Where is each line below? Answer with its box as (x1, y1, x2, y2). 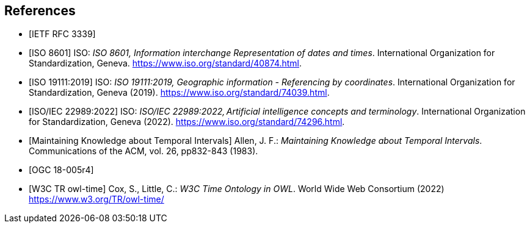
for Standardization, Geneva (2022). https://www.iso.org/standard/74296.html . (29, 116, 345, 127)
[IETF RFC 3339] (29, 29, 96, 40)
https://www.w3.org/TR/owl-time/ (29, 194, 164, 205)
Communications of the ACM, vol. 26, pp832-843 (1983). (29, 146, 258, 157)
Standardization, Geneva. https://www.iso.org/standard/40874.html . (29, 58, 302, 69)
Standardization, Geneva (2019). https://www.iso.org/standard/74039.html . (29, 87, 330, 98)
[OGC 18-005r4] (29, 165, 94, 176)
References (4, 3, 76, 18)
